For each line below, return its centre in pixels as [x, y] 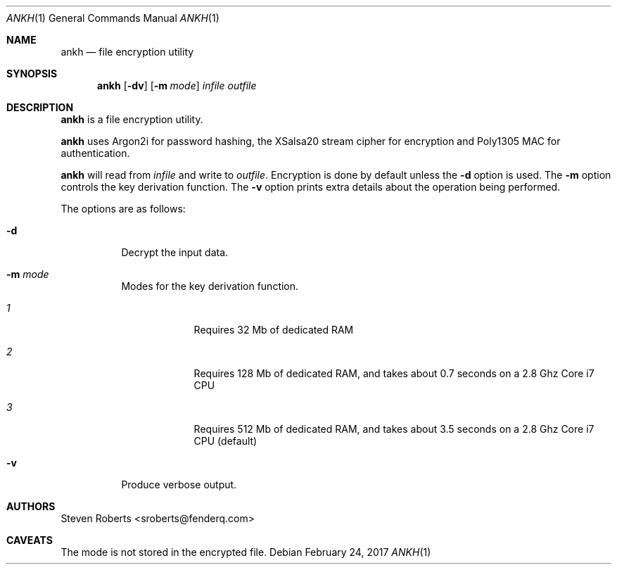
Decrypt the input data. [175, 252]
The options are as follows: [123, 209]
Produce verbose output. [179, 484]
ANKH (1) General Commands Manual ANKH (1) [113, 18]
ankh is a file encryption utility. [132, 119]
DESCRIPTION [40, 107]
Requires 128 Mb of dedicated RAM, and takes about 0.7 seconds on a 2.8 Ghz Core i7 [394, 373]
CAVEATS [30, 540]
